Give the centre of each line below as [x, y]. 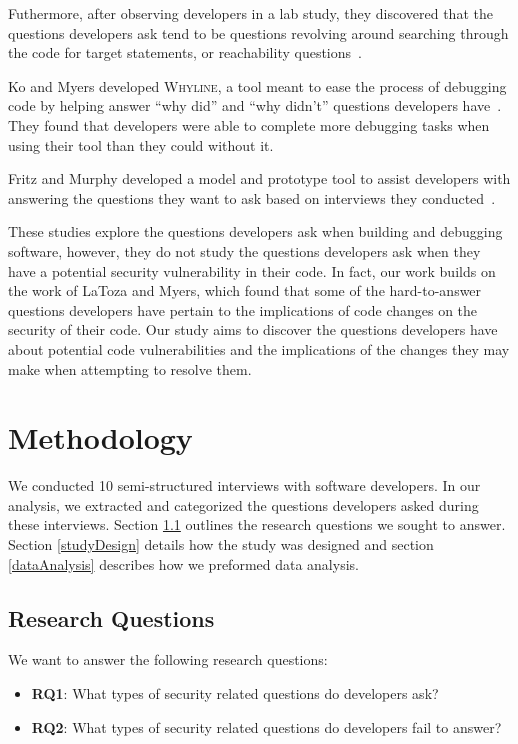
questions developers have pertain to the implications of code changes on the [243, 309]
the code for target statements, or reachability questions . [185, 52]
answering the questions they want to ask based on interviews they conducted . [252, 197]
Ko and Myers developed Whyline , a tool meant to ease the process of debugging [257, 85]
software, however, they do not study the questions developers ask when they [244, 250]
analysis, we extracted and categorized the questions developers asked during [243, 504]
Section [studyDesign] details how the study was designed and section [221, 544]
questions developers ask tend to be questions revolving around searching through [258, 32]
